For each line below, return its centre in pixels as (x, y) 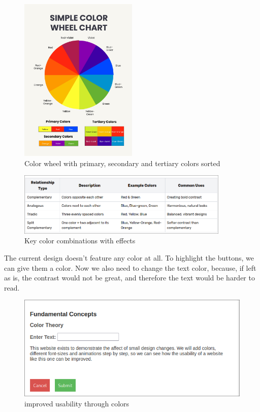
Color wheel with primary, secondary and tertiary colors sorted (122, 163)
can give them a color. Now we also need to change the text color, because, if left (130, 267)
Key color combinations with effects (80, 241)
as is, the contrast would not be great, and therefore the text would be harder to (129, 278)
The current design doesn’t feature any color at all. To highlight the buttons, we (129, 258)
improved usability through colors (77, 403)
